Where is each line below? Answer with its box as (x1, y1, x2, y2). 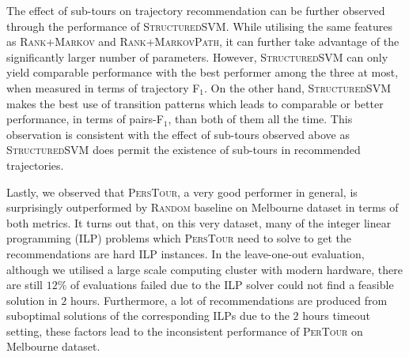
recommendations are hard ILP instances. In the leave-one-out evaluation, (6, 245, 365, 261)
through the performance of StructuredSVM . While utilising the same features (6, 17, 392, 34)
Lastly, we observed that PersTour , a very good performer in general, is (6, 183, 358, 200)
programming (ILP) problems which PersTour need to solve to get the (6, 230, 351, 246)
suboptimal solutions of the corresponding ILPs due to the (6, 307, 290, 324)
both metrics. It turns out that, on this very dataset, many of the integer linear (6, 214, 392, 231)
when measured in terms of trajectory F (6, 79, 200, 96)
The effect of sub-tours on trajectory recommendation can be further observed (6, 2, 385, 18)
